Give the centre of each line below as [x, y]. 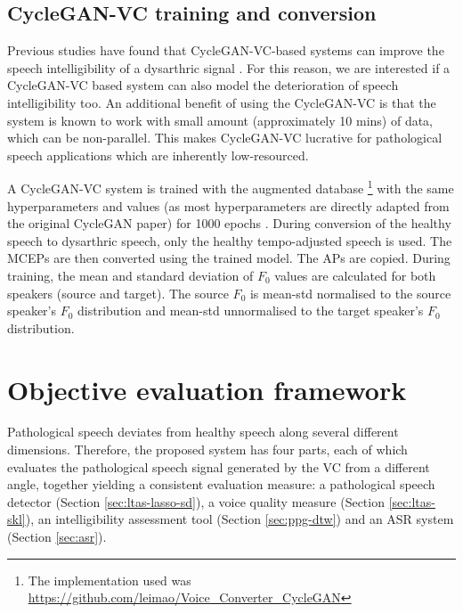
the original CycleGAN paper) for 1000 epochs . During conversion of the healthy [229, 223]
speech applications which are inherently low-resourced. [158, 155]
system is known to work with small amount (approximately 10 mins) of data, [220, 120]
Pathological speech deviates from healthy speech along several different [203, 432]
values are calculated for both [355, 275]
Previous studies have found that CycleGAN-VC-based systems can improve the [226, 50]
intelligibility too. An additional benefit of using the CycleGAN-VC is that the [222, 102]
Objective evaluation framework [207, 389]
